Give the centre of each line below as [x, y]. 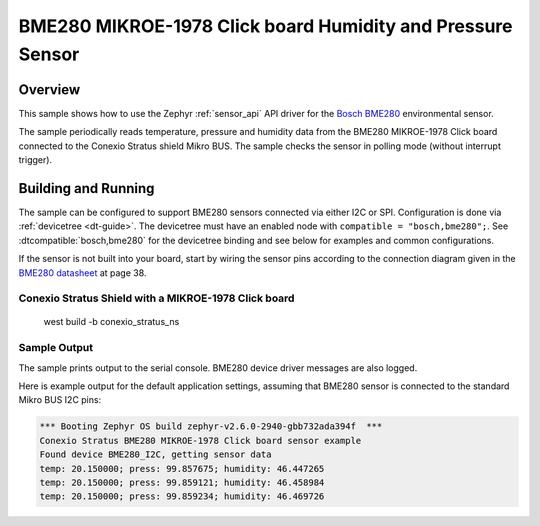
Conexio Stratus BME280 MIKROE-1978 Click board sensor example [200, 440]
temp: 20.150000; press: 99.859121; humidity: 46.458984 [182, 482]
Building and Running [86, 188]
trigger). [35, 160]
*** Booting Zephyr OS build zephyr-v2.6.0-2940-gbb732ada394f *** [211, 426]
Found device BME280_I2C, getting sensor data [155, 454]
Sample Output [56, 348]
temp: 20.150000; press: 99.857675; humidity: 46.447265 [182, 468]
